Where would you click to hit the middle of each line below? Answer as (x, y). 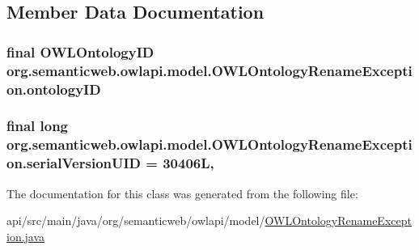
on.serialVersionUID (74, 163)
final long (38, 126)
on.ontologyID (54, 89)
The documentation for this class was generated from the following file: (182, 193)
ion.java (26, 236)
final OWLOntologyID (80, 51)
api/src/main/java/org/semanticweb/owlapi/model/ (136, 220)
